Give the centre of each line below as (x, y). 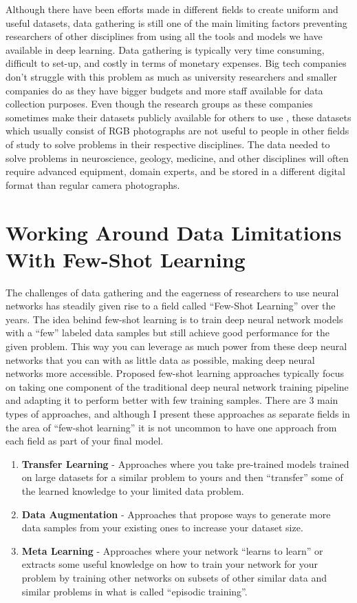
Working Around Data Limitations (174, 232)
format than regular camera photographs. (93, 184)
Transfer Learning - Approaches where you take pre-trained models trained (185, 463)
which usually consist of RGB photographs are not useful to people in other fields (177, 131)
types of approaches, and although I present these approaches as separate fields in (178, 413)
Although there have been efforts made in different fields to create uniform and (172, 9)
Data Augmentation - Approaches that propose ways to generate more (176, 514)
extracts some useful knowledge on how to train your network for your (170, 564)
